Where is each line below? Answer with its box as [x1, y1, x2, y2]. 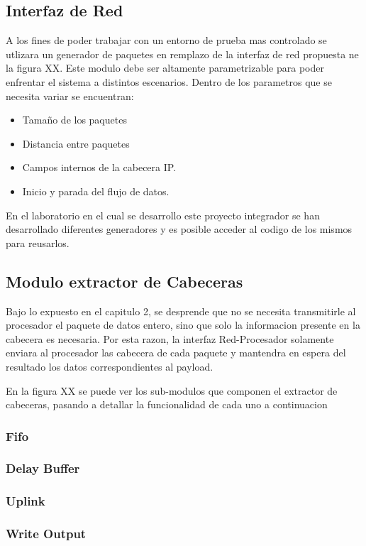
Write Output [6, 525, 87, 542]
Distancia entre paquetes [22, 136, 130, 151]
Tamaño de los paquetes [22, 112, 127, 127]
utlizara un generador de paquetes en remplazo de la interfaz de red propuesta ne [6, 46, 359, 61]
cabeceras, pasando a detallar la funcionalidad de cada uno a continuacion [6, 397, 328, 412]
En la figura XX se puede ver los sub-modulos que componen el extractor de [6, 383, 338, 398]
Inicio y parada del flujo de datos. [22, 183, 170, 198]
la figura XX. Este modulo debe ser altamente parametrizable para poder [6, 60, 324, 75]
